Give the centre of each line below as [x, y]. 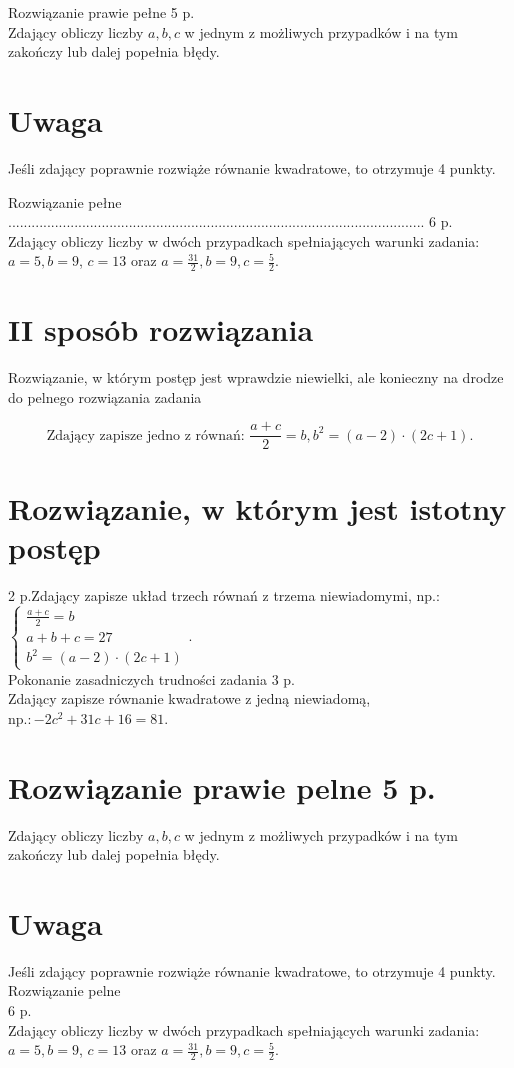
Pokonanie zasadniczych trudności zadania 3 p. [152, 678]
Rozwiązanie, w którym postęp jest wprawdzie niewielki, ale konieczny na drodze [256, 377]
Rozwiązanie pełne [65, 201]
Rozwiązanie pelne [64, 990]
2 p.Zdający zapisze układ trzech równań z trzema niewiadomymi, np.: [224, 594]
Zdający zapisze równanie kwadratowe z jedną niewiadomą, [189, 698]
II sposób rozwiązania [161, 329]
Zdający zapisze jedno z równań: [145, 435]
